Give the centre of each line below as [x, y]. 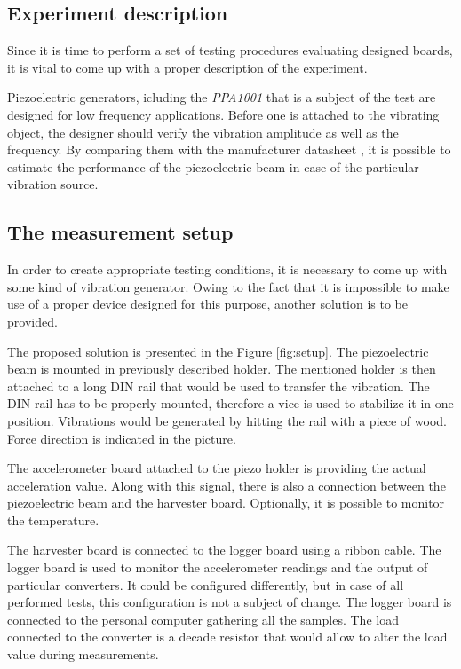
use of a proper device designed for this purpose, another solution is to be [208, 304]
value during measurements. [83, 654]
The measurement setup [120, 232]
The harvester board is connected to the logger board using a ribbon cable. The [224, 550]
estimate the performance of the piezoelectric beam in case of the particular [213, 166]
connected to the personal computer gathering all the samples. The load [203, 619]
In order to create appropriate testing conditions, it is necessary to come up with [227, 269]
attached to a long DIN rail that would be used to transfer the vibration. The [219, 386]
